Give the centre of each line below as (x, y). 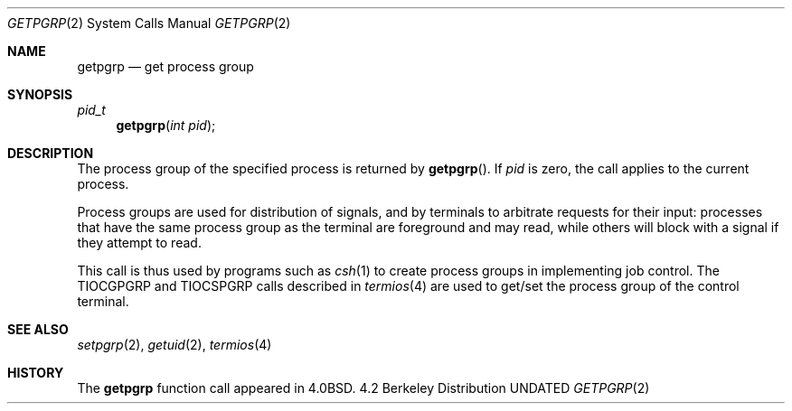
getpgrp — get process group (165, 66)
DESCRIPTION (51, 153)
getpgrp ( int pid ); (166, 125)
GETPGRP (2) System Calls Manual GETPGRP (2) (149, 23)
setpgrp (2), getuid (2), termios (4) (174, 345)
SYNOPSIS (40, 94)
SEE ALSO (38, 329)
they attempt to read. (139, 243)
